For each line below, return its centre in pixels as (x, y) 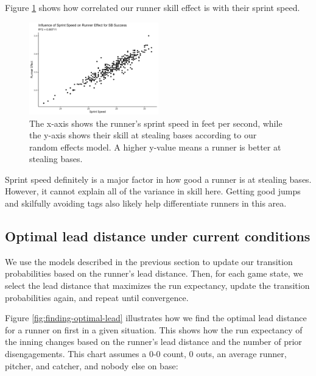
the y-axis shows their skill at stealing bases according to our (143, 135)
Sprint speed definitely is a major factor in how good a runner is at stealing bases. (158, 179)
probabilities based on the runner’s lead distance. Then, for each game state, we (154, 273)
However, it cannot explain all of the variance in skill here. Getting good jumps (153, 191)
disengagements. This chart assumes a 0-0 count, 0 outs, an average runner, (146, 354)
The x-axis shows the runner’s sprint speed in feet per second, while (156, 123)
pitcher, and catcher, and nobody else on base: (92, 365)
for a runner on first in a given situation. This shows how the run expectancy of (154, 329)
